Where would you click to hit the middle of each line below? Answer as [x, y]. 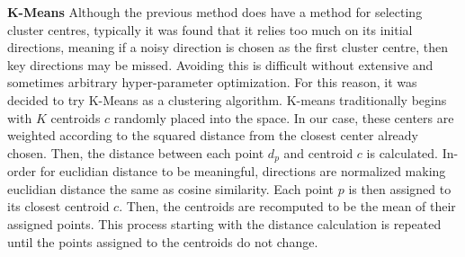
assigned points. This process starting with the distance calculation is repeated [224, 223]
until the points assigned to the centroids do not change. [163, 241]
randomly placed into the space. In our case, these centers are [284, 117]
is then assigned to [400, 188]
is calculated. [402, 152]
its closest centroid [58, 206]
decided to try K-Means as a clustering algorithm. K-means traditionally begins [227, 99]
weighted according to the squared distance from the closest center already [213, 135]
